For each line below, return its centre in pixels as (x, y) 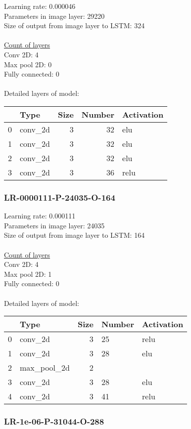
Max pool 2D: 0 (28, 64)
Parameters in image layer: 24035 (54, 225)
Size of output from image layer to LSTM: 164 (74, 235)
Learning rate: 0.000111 (40, 216)
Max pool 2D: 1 (28, 274)
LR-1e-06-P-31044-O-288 (54, 421)
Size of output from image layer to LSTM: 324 (74, 25)
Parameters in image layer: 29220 (54, 16)
